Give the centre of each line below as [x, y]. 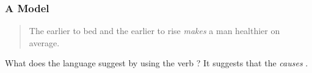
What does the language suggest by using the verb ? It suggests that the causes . [157, 63]
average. [44, 42]
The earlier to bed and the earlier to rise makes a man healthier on [154, 31]
